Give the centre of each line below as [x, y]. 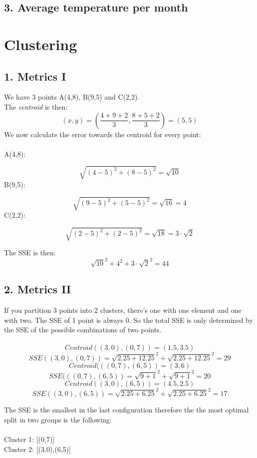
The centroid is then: [36, 106]
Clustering [41, 44]
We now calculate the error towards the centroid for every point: [103, 134]
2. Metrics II [38, 289]
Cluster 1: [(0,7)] [29, 439]
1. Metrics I [35, 76]
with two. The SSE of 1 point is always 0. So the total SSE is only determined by [128, 320]
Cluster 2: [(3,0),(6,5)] [37, 449]
